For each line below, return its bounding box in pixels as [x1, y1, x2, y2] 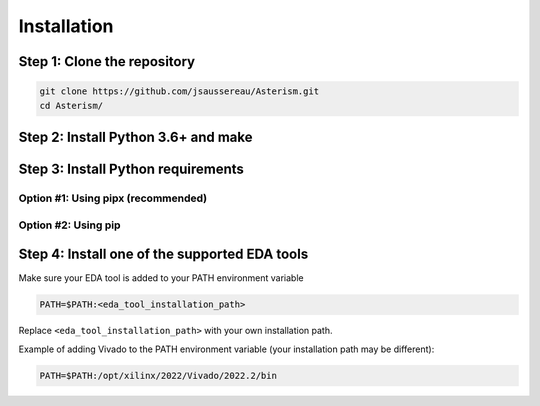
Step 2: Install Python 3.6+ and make [18, 128, 254, 145]
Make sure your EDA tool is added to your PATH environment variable [18, 272, 304, 284]
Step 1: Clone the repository [18, 53, 195, 70]
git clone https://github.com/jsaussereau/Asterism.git [39, 86, 320, 97]
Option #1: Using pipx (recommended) [18, 191, 208, 205]
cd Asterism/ [39, 100, 104, 111]
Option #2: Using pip [18, 218, 121, 232]
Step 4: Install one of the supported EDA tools [18, 246, 309, 263]
